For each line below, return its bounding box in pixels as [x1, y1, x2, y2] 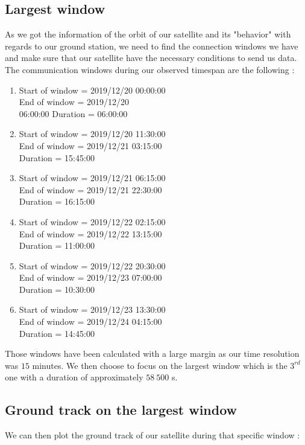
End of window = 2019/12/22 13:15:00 [19, 227, 162, 240]
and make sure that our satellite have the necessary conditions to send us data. [5, 51, 297, 64]
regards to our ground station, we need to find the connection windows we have [5, 39, 298, 52]
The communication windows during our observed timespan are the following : [5, 63, 295, 75]
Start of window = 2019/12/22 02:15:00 [19, 215, 166, 228]
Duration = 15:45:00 [19, 151, 95, 164]
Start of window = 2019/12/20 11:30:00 [19, 127, 166, 140]
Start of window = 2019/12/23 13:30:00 [19, 303, 166, 316]
